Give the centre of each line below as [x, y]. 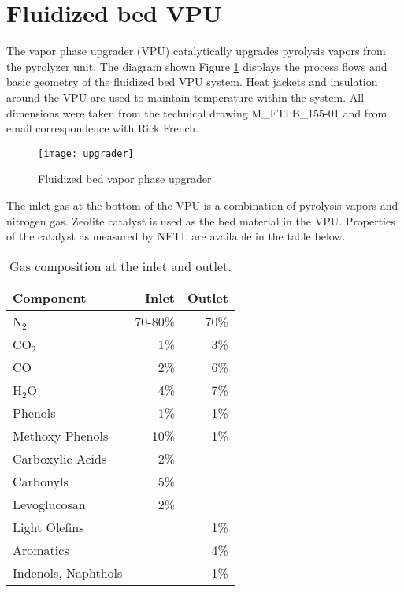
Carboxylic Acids [60, 458]
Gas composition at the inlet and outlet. [120, 266]
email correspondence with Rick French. [103, 128]
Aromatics [41, 549]
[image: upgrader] [86, 153]
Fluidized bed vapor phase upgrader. [126, 179]
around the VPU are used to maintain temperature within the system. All [185, 97]
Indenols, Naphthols [68, 572]
